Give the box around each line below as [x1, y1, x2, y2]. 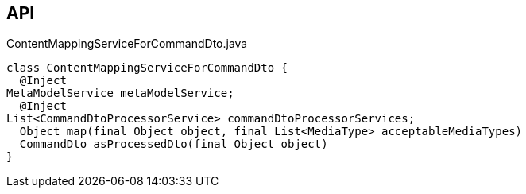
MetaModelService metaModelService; [6, 87, 234, 100]
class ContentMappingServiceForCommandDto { [6, 61, 288, 75]
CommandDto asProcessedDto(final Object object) [19, 138, 328, 151]
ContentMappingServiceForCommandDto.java [6, 37, 248, 51]
